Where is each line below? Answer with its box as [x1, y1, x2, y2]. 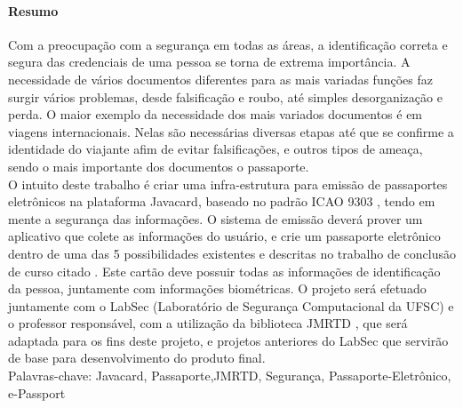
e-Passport [8, 383, 66, 402]
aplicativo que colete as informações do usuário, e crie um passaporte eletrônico [8, 227, 441, 245]
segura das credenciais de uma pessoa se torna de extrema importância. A [8, 52, 411, 71]
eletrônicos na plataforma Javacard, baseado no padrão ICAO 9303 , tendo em [8, 192, 435, 211]
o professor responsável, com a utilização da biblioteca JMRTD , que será [8, 314, 408, 332]
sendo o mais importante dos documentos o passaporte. [8, 156, 309, 175]
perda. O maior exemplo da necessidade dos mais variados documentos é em [8, 105, 423, 124]
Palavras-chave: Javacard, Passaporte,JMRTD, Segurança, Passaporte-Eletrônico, [8, 366, 451, 385]
